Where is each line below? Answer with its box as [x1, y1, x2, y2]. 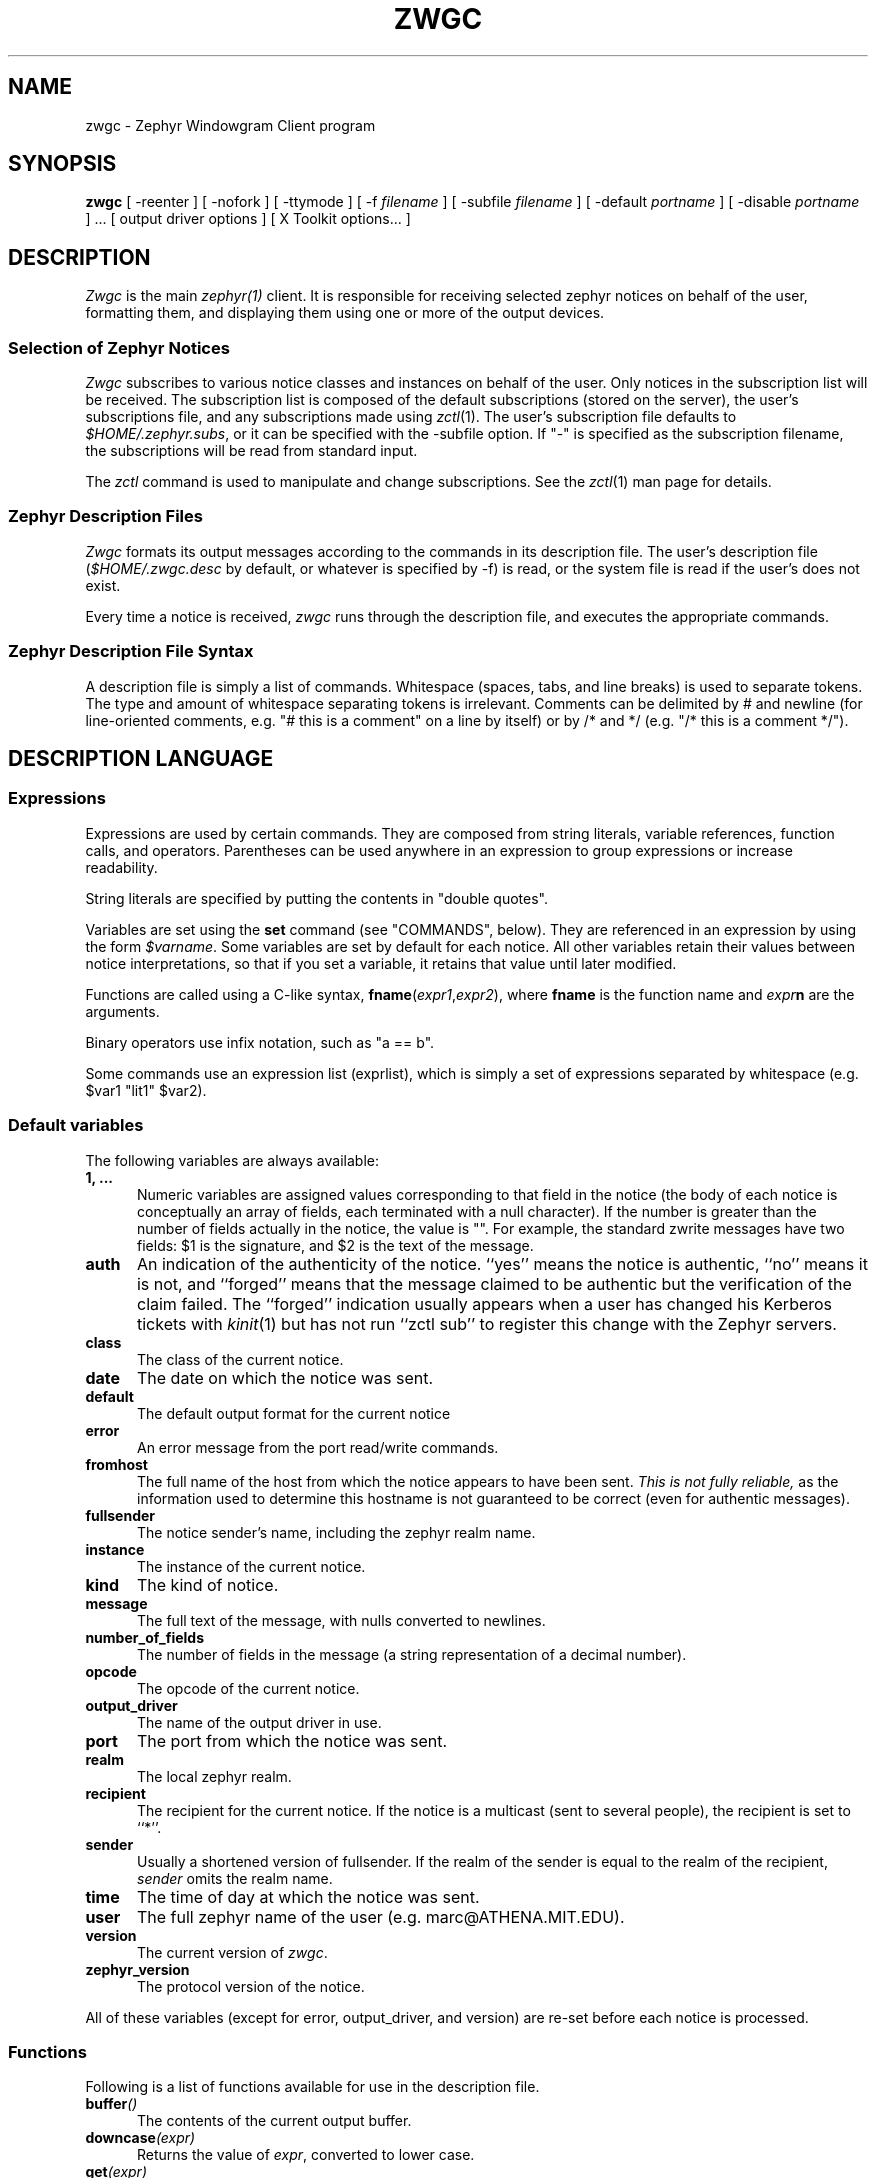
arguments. [85, 1002, 160, 1020]
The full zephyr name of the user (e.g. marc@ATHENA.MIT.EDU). [136, 1906, 625, 1927]
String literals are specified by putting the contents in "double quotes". [85, 889, 548, 907]
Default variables [8, 1115, 144, 1136]
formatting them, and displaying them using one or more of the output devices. [85, 304, 605, 322]
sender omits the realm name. [137, 1869, 333, 1887]
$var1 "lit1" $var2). [85, 1081, 207, 1099]
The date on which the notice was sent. [136, 1367, 434, 1388]
